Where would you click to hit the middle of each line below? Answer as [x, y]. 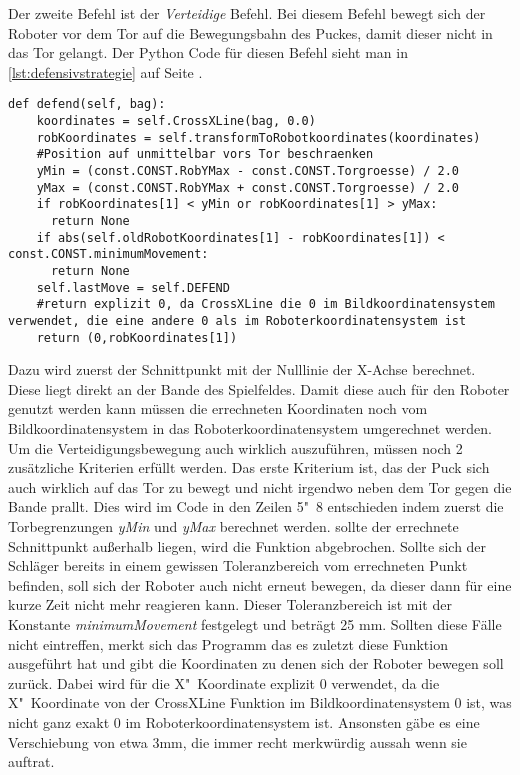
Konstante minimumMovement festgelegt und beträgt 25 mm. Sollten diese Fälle [255, 623]
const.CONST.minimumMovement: [108, 254]
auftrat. [31, 761]
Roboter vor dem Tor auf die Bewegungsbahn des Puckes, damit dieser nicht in [250, 32]
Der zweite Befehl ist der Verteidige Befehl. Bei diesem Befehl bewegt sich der [247, 13]
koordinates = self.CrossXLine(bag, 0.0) [176, 121]
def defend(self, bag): [87, 104]
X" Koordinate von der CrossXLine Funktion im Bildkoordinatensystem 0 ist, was [260, 702]
